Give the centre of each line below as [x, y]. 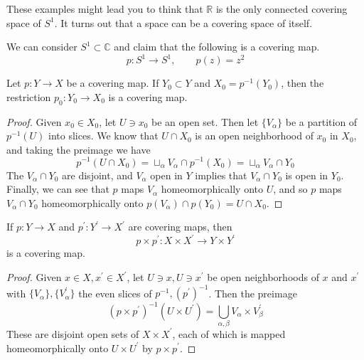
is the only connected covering [282, 9]
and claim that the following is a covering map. [217, 47]
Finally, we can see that [58, 189]
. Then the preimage [253, 293]
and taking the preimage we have [79, 149]
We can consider [42, 47]
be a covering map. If [113, 83]
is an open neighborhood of [254, 136]
